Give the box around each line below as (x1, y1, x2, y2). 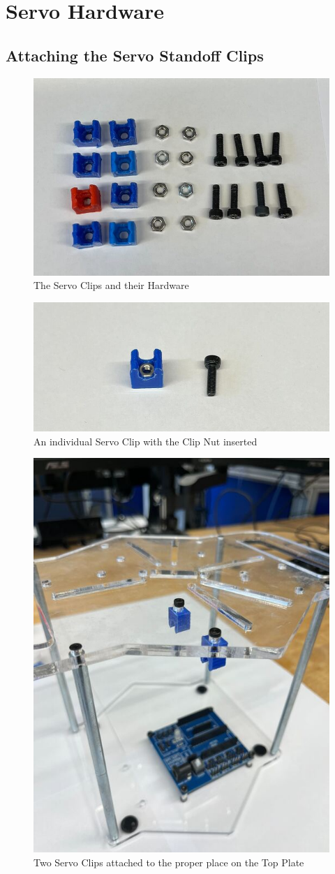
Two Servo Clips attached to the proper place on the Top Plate (33, 855, 304, 870)
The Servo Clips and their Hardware (33, 278, 189, 292)
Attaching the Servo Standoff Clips (6, 44, 264, 66)
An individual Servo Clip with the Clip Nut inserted (33, 434, 258, 448)
